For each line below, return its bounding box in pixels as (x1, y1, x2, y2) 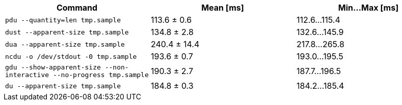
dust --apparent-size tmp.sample (5, 28, 129, 36)
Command (56, 3, 98, 13)
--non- (104, 63, 129, 71)
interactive (5, 71, 49, 79)
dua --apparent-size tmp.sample (5, 40, 125, 48)
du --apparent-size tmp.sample (5, 82, 121, 90)
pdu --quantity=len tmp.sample (5, 16, 121, 24)
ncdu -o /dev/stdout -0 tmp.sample (5, 52, 137, 60)
